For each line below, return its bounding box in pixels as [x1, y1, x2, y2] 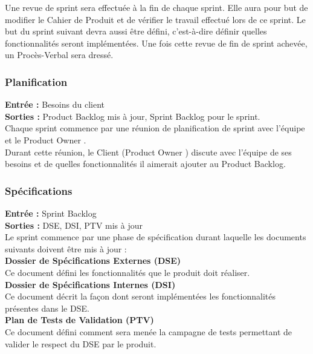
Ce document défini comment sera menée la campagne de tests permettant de [5, 325, 292, 338]
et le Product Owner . [5, 133, 86, 146]
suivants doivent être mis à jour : [5, 242, 127, 255]
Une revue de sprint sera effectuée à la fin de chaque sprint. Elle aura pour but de [5, 1, 308, 13]
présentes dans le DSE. [5, 301, 89, 314]
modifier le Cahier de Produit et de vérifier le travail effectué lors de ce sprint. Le [5, 13, 306, 25]
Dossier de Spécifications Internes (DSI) [5, 278, 176, 290]
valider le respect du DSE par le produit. [5, 337, 156, 350]
